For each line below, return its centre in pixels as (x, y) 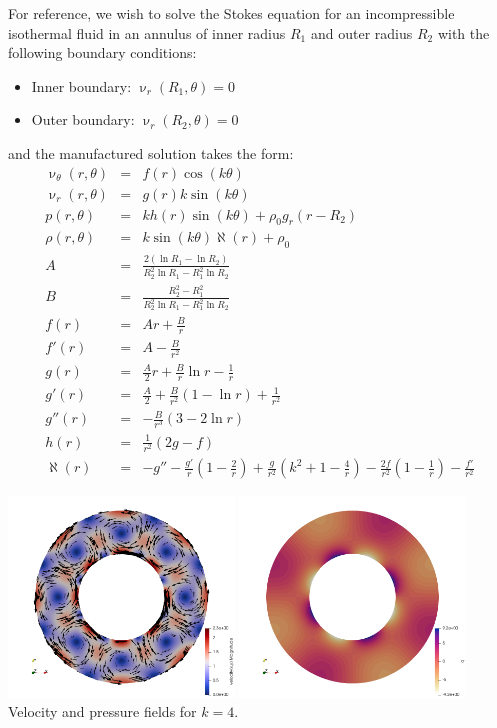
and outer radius (361, 32)
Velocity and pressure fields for (102, 711)
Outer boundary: (83, 119)
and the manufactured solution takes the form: (151, 152)
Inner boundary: (81, 85)
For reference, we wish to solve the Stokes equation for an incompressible (231, 13)
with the (463, 32)
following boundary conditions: (102, 52)
